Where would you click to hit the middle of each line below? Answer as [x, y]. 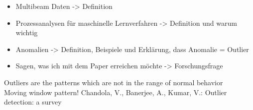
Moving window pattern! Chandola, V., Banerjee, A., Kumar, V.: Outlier [116, 92]
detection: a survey [33, 102]
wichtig [27, 32]
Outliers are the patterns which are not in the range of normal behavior [114, 82]
